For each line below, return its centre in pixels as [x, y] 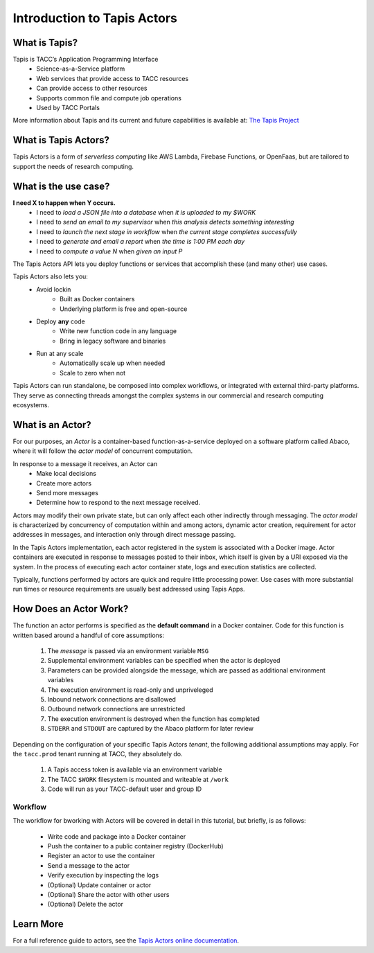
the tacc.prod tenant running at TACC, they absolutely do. [98, 754]
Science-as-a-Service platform [81, 69]
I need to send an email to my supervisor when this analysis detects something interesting [165, 222]
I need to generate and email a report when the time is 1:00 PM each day [141, 242]
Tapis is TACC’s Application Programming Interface [86, 60]
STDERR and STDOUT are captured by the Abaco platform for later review [151, 729]
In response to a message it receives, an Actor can [85, 463]
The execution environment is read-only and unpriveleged [131, 690]
